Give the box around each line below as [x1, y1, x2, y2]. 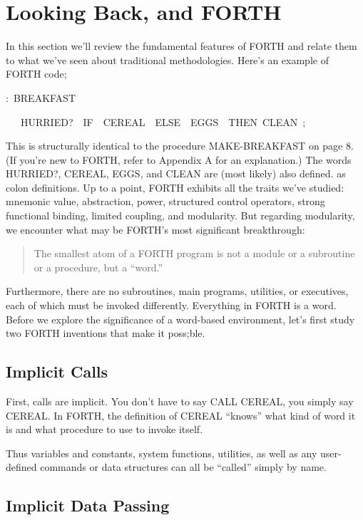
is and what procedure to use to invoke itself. [6, 422, 203, 437]
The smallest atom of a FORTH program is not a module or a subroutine [34, 246, 355, 261]
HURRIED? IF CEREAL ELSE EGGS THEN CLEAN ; [20, 114, 306, 129]
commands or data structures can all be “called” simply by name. [40, 459, 327, 474]
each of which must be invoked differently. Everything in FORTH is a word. [6, 298, 337, 313]
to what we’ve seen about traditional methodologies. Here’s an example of [6, 52, 329, 67]
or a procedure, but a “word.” [34, 259, 163, 274]
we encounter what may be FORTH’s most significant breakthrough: [6, 222, 305, 236]
